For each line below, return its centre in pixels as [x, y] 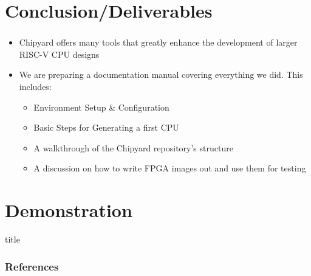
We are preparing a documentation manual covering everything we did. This [161, 74]
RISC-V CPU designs [59, 54]
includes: [35, 87]
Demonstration [69, 210]
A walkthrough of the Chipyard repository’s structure [133, 147]
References [32, 266]
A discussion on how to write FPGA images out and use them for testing [170, 168]
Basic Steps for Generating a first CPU [106, 127]
